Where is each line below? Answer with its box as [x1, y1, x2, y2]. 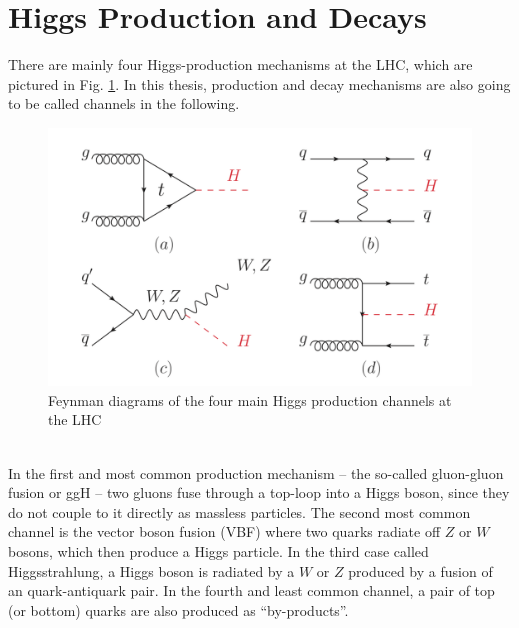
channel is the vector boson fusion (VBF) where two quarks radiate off [8, 521, 441, 542]
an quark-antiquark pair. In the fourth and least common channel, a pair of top [8, 580, 495, 601]
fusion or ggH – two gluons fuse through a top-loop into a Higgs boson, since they [8, 482, 510, 503]
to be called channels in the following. [8, 93, 240, 114]
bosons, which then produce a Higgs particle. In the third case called [8, 541, 429, 562]
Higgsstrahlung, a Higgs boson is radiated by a [8, 560, 295, 581]
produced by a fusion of [348, 560, 493, 581]
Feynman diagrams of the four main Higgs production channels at [48, 389, 452, 410]
